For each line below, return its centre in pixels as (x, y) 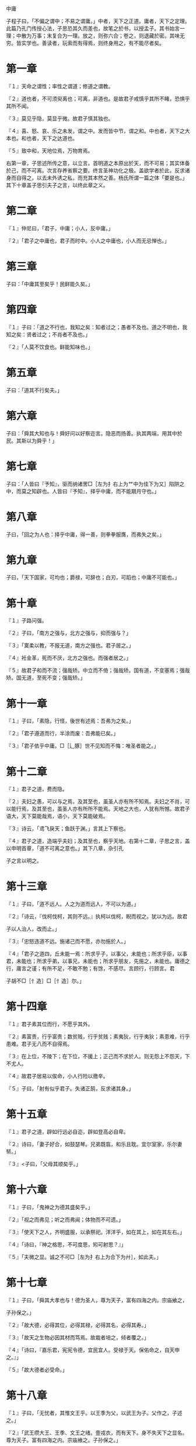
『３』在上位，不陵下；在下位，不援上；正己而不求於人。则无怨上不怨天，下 (98, 1056)
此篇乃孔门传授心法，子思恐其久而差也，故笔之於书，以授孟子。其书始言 (93, 28)
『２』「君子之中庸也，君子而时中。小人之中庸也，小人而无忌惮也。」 (88, 241)
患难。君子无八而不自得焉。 (39, 1044)
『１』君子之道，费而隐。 (37, 789)
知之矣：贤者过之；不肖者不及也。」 (48, 334)
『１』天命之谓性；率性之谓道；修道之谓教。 (60, 86)
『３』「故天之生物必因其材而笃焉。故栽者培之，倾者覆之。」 (78, 1337)
